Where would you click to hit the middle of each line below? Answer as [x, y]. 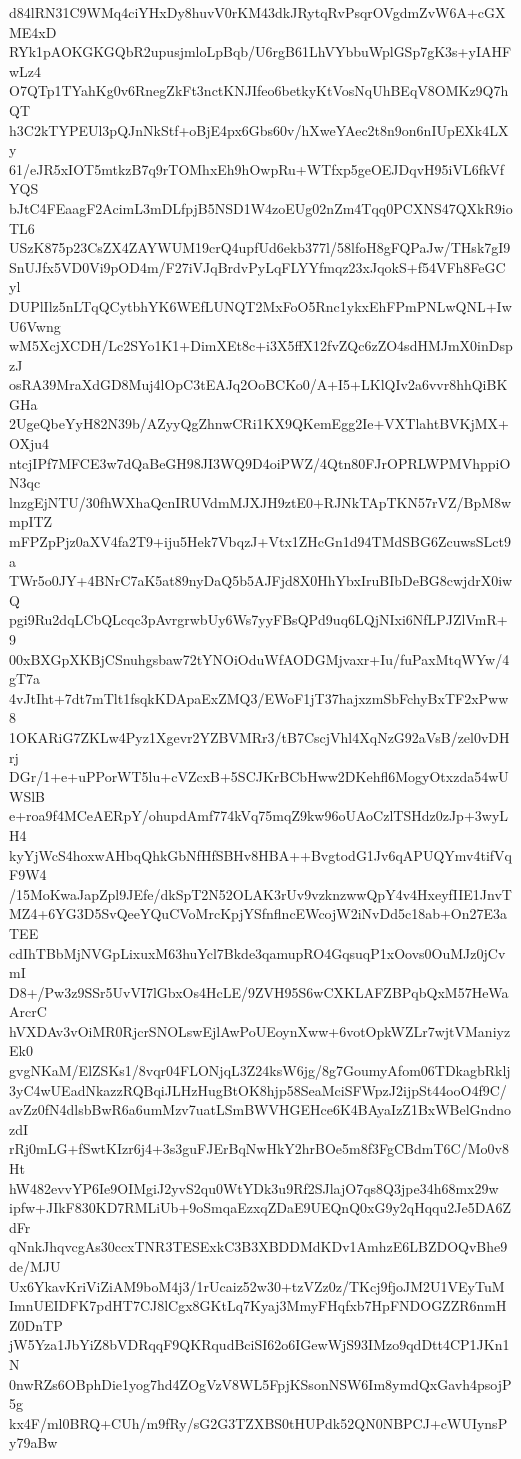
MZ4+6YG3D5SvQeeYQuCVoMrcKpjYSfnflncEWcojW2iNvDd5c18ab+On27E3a [258, 913]
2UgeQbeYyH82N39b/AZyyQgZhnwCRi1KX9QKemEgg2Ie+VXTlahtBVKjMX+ [259, 423]
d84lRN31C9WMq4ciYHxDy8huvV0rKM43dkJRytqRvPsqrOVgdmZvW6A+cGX [257, 12]
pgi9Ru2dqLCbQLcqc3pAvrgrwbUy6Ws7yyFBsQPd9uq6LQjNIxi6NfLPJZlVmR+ [258, 619]
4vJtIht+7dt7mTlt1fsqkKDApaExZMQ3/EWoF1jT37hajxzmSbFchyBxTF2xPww [259, 697]
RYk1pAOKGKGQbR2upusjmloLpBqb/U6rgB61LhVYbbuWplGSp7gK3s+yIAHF [260, 51]
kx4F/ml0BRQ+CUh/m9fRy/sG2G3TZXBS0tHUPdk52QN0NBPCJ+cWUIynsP [258, 1422]
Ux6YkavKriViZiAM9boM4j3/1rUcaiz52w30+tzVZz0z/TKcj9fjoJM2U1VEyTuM [257, 1285]
